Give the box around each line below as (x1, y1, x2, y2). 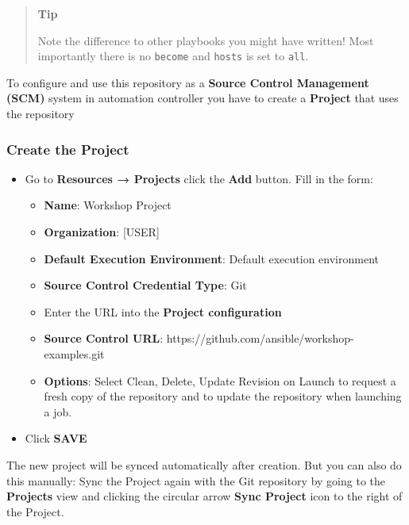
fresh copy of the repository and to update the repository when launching (44, 388, 402, 404)
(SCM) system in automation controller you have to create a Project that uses (6, 90, 399, 106)
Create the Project (6, 139, 129, 159)
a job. (44, 403, 72, 420)
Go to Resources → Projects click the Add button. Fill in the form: (25, 170, 373, 186)
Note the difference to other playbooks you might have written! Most (37, 32, 374, 48)
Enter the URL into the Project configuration (44, 303, 282, 320)
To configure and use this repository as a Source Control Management (6, 74, 369, 90)
